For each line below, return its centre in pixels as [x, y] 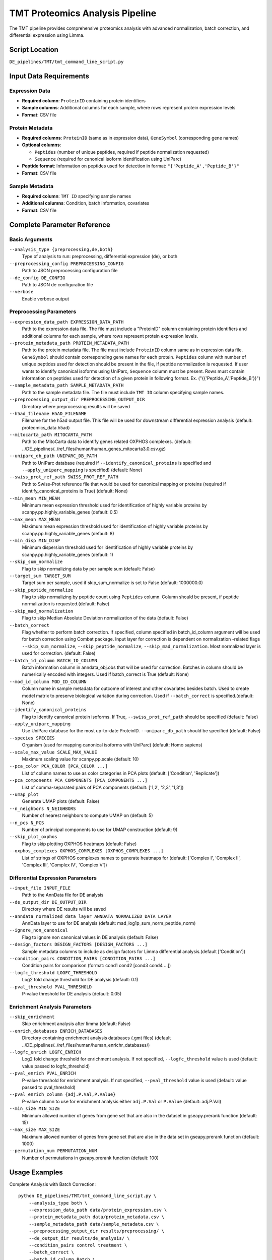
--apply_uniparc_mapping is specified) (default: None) [82, 470]
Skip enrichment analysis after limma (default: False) [76, 1024]
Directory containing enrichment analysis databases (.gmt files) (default [96, 1038]
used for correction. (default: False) [59, 653]
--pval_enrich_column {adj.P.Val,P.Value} [62, 1094]
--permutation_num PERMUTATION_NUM [53, 1151]
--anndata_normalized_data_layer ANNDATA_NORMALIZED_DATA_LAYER [90, 916]
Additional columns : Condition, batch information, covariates [86, 203]
